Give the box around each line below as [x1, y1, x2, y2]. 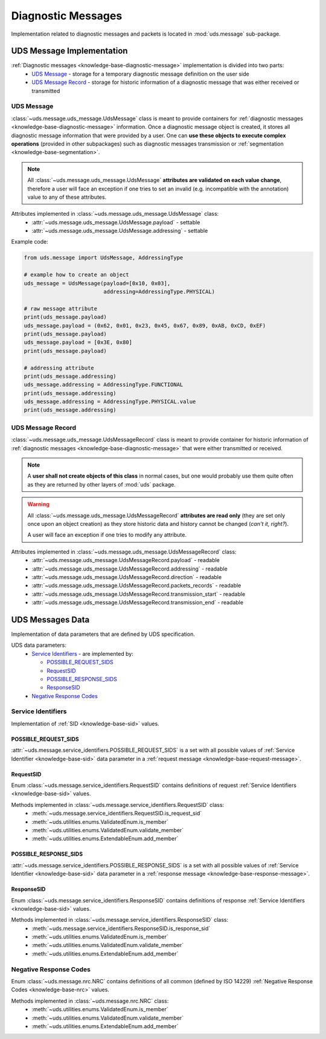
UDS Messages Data [11, 614, 90, 625]
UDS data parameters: [11, 641, 66, 649]
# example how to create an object [24, 271, 129, 278]
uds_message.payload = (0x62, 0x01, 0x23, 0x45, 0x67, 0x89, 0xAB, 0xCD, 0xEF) [24, 322, 266, 329]
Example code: [11, 238, 48, 245]
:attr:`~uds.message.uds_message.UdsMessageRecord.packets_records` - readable [31, 582, 241, 589]
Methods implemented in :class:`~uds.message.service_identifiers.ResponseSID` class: [11, 916, 229, 924]
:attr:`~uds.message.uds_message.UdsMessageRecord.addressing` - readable [31, 565, 228, 572]
